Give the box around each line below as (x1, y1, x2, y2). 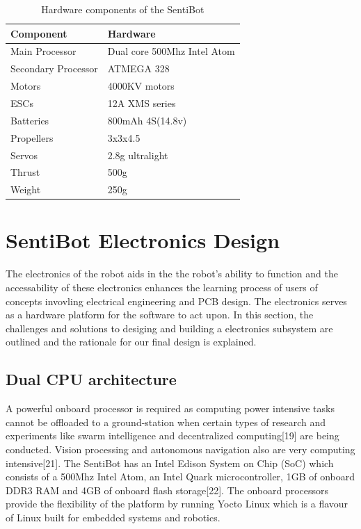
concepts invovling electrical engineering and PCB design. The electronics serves (6, 293, 347, 308)
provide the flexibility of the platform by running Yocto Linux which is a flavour (6, 496, 348, 511)
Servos (10, 147, 38, 162)
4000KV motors (107, 79, 175, 93)
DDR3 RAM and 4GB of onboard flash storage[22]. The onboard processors (6, 482, 329, 497)
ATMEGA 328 (107, 61, 170, 76)
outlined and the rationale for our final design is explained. (6, 334, 257, 349)
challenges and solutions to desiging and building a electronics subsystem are (6, 320, 333, 335)
